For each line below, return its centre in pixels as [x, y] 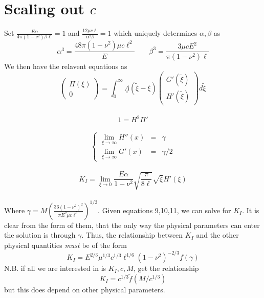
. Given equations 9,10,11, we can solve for [164, 210]
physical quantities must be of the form [65, 245]
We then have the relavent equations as [66, 66]
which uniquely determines [156, 33]
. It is [251, 210]
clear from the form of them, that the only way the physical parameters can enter [132, 225]
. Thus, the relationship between [132, 235]
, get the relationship [166, 268]
